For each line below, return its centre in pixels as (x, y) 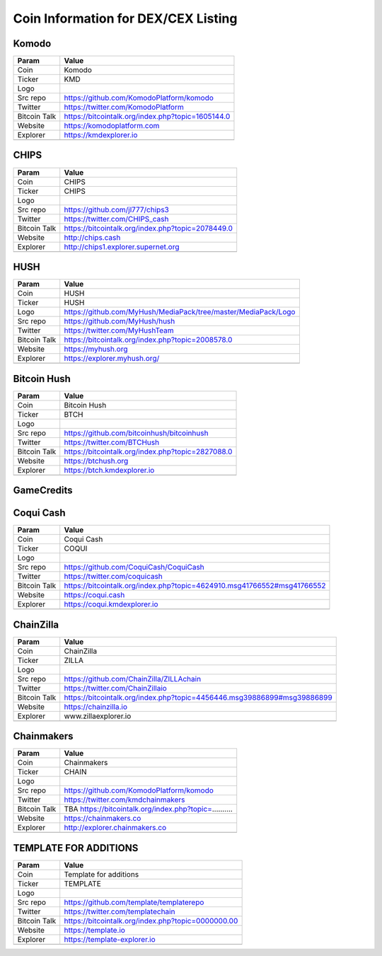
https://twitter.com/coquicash (113, 577)
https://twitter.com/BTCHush (111, 442)
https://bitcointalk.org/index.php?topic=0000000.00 (151, 921)
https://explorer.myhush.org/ (112, 359)
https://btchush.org (96, 461)
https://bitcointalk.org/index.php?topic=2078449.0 (149, 228)
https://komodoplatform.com (112, 126)
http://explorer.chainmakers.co (115, 828)
